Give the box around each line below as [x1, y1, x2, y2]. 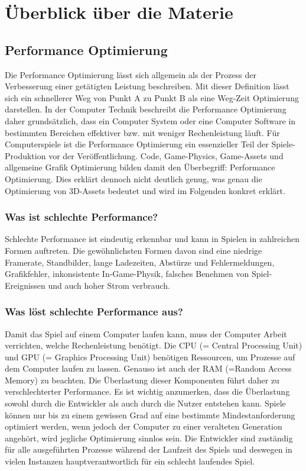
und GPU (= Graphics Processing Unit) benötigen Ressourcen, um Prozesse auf [5, 350, 295, 363]
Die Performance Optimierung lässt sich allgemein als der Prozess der [5, 68, 256, 80]
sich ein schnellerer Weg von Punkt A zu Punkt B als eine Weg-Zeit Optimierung [5, 91, 299, 104]
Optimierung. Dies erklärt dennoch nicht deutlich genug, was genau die [5, 172, 262, 185]
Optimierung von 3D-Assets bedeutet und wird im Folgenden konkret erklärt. [5, 184, 285, 196]
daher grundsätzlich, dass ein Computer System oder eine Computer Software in [5, 114, 296, 127]
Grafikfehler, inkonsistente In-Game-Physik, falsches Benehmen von [5, 267, 249, 280]
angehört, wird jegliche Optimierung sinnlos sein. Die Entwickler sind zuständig [5, 431, 293, 444]
